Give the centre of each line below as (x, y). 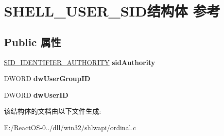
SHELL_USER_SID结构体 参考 (112, 11)
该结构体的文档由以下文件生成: (52, 111)
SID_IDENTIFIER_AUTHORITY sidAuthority (80, 62)
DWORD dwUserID (36, 94)
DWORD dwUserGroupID (47, 78)
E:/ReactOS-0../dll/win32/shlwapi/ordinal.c (70, 127)
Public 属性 (33, 42)
